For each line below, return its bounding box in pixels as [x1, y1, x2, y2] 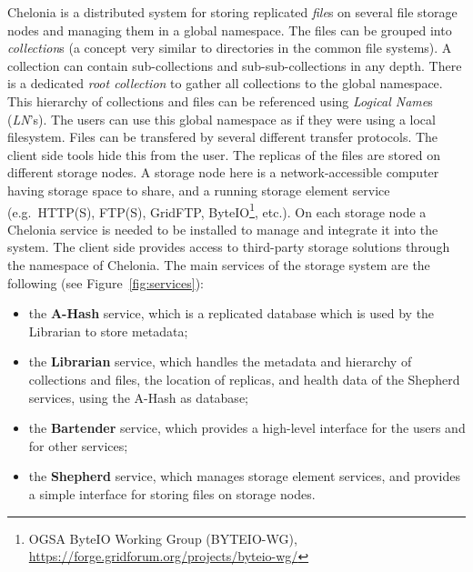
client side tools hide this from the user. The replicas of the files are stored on [7, 145, 440, 164]
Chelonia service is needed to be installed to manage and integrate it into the [7, 219, 438, 238]
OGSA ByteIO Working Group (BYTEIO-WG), [28, 528, 297, 547]
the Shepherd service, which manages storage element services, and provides [28, 467, 461, 486]
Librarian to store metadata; [28, 321, 188, 340]
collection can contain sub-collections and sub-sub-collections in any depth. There [7, 55, 462, 75]
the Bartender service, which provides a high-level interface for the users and [28, 418, 466, 437]
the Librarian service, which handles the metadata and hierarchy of [28, 352, 412, 371]
